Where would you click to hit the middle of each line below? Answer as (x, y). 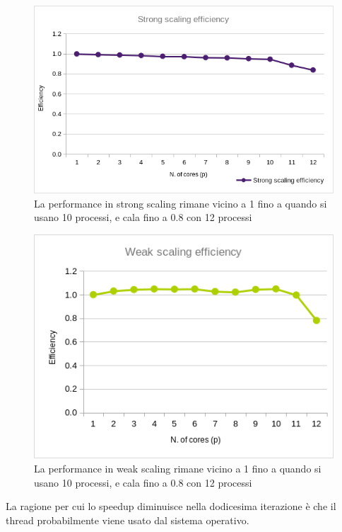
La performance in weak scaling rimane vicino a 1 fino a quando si (178, 469)
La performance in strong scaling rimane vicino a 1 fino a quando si (181, 203)
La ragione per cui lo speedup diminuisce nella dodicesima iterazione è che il (171, 506)
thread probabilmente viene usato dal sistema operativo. (128, 520)
